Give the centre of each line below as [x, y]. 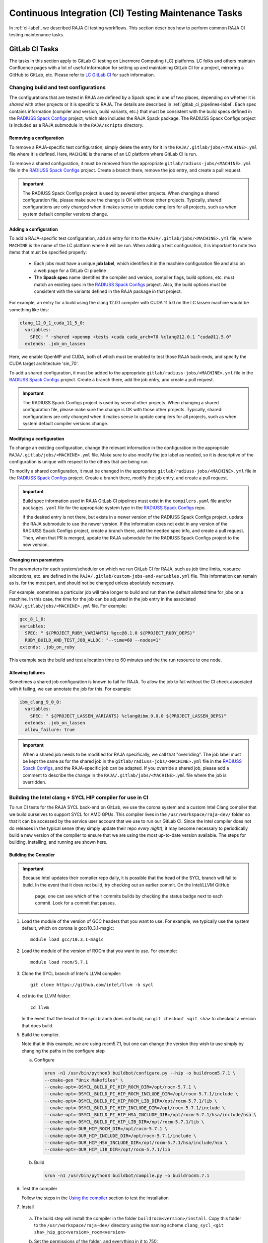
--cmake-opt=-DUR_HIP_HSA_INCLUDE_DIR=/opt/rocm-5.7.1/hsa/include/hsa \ [136, 1143]
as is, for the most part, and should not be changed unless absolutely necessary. [92, 583]
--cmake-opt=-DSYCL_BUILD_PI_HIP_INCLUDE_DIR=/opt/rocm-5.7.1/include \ [135, 1108]
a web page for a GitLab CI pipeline [70, 270]
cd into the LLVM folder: [46, 996]
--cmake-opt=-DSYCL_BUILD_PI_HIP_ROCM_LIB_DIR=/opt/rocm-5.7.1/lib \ [131, 1101]
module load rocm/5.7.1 [59, 962]
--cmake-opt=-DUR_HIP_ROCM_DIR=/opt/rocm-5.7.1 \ [106, 1129]
